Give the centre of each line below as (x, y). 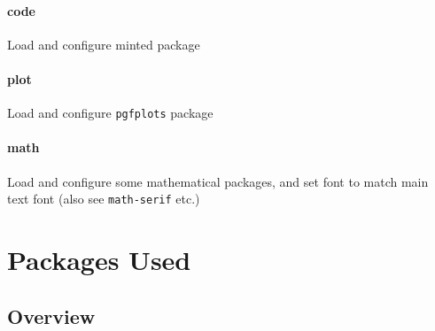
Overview (51, 316)
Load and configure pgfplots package (110, 113)
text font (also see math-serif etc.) (104, 199)
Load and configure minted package (104, 44)
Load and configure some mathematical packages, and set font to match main (218, 181)
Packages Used (99, 260)
